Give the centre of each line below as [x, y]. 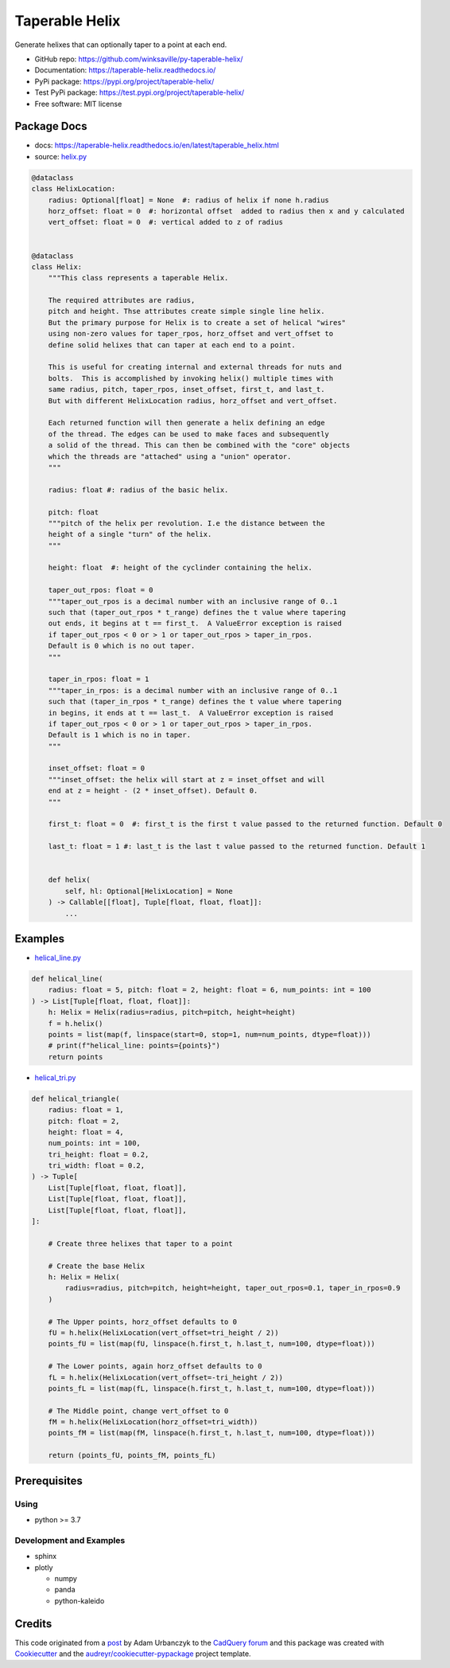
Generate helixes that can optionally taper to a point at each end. [121, 45]
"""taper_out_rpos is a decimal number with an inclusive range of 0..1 [193, 601]
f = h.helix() [76, 1023]
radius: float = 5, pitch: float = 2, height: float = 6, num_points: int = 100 [209, 990]
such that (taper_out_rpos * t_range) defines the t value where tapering [197, 613]
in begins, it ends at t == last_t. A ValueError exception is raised [191, 713]
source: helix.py [61, 156]
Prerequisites [48, 1480]
